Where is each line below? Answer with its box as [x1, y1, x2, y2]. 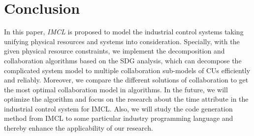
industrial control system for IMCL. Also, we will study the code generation [4, 103, 233, 113]
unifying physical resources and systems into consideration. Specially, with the [4, 36, 240, 46]
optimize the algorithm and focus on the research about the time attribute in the [4, 94, 249, 104]
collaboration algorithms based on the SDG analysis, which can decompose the [4, 55, 242, 65]
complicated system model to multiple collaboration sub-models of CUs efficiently [4, 65, 251, 75]
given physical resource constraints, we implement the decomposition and [4, 46, 225, 56]
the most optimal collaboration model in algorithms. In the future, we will [4, 84, 228, 94]
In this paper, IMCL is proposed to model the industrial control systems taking [4, 27, 244, 37]
